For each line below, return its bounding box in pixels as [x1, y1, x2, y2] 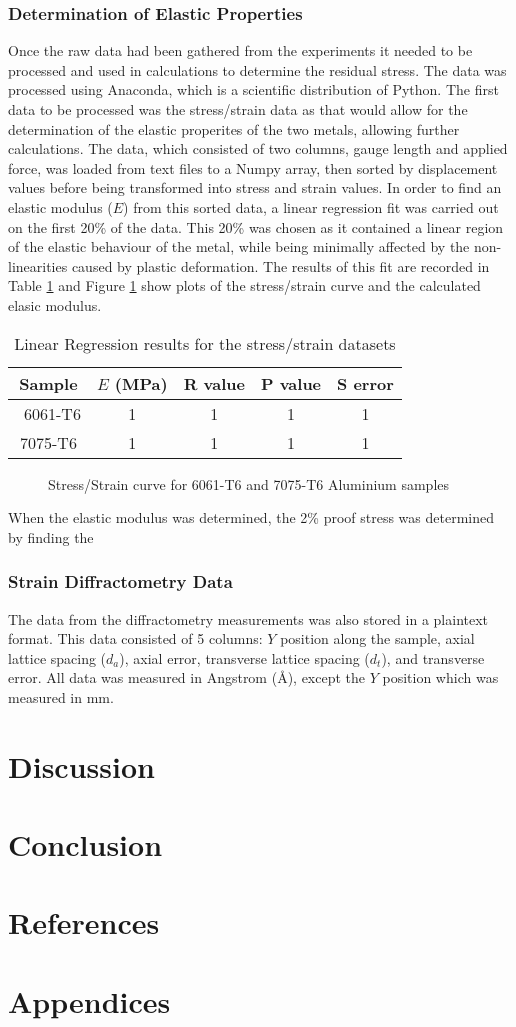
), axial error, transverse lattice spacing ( [119, 647, 370, 668]
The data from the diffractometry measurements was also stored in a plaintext [8, 608, 489, 629]
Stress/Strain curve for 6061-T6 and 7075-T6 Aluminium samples [48, 473, 450, 494]
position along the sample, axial [280, 628, 475, 649]
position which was [382, 667, 499, 688]
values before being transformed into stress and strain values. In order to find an [8, 177, 502, 198]
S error [337, 371, 394, 395]
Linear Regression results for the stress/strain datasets [14, 331, 396, 355]
